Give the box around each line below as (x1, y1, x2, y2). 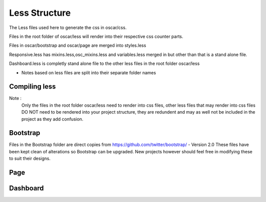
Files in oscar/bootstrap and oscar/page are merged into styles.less (9, 42, 146, 49)
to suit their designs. (9, 155, 51, 162)
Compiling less (9, 83, 56, 91)
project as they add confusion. (21, 116, 84, 122)
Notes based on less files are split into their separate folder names (21, 69, 156, 76)
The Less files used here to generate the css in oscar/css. (9, 25, 127, 30)
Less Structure (9, 7, 71, 18)
